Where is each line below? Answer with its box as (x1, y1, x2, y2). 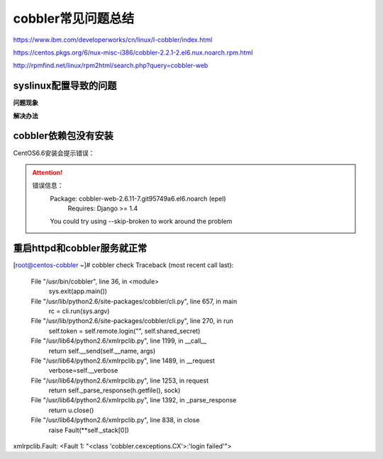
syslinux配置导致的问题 (13, 80, 117, 92)
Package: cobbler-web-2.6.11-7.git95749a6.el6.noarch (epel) (50, 194, 226, 203)
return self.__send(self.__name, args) (48, 346, 156, 355)
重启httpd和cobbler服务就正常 (13, 242, 148, 254)
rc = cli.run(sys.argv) (48, 307, 110, 315)
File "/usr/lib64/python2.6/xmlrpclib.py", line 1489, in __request (30, 356, 216, 365)
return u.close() (48, 406, 94, 414)
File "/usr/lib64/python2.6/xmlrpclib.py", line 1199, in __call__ (30, 336, 207, 345)
